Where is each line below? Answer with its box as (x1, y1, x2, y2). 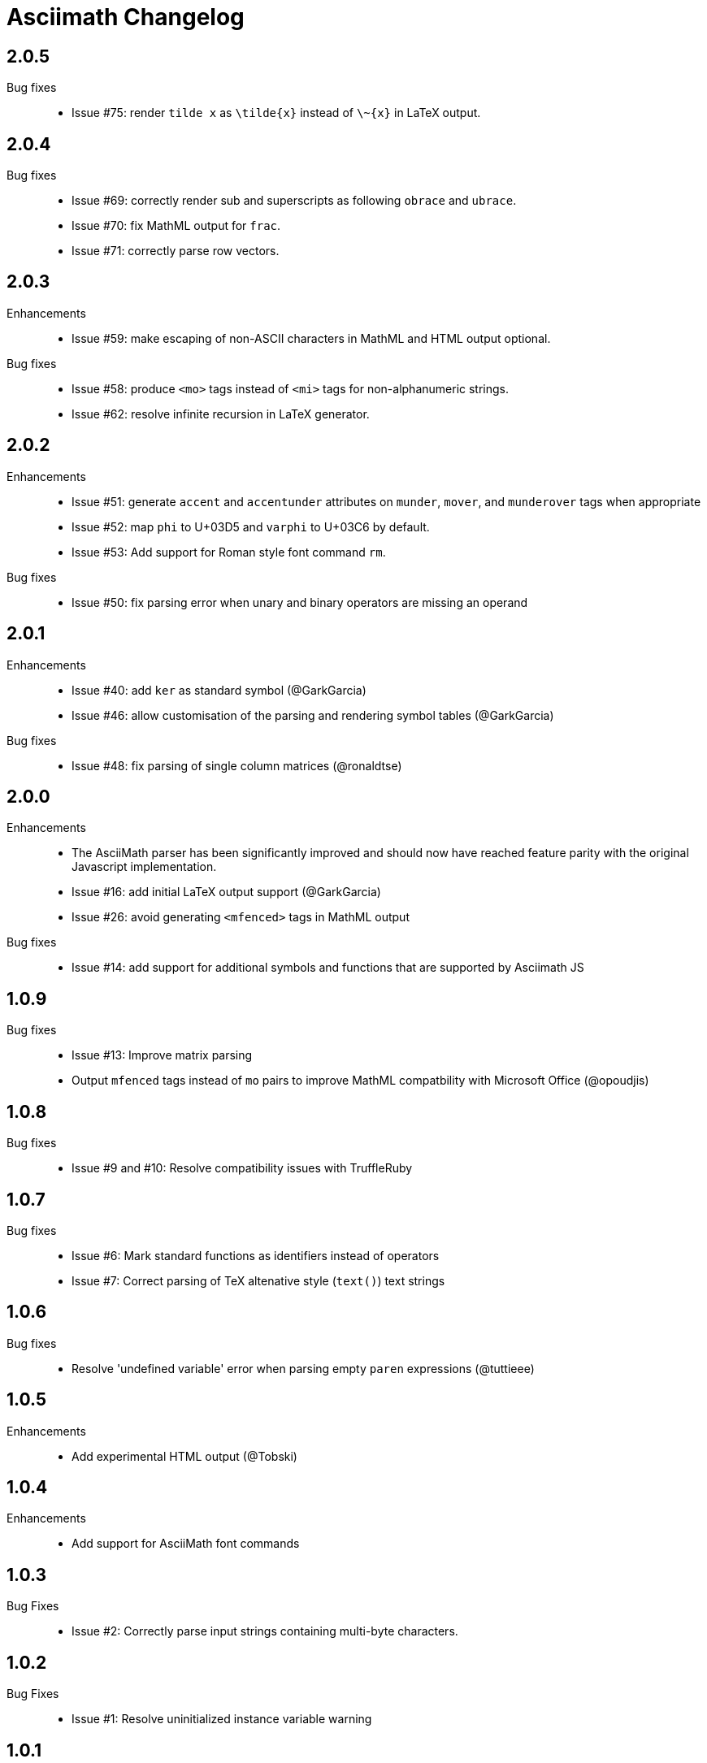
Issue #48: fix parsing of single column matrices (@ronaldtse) (72, 758, 402, 773)
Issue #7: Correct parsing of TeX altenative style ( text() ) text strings (72, 1273, 445, 1288)
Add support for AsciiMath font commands (72, 1536, 300, 1551)
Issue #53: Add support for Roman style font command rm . (72, 544, 386, 559)
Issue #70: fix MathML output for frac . (72, 219, 281, 233)
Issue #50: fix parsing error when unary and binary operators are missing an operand (72, 595, 528, 609)
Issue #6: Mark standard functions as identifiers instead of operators (72, 1248, 440, 1263)
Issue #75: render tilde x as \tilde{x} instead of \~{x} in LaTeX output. (72, 106, 481, 120)
